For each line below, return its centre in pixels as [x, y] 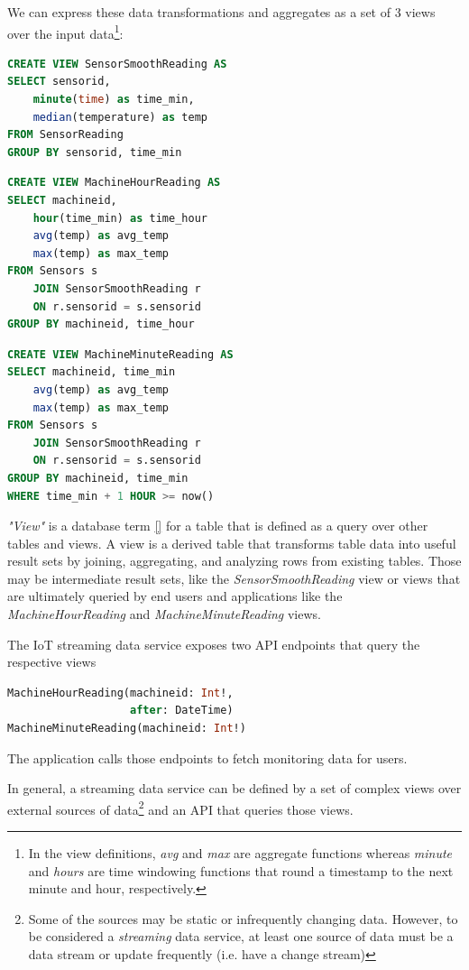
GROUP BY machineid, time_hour [101, 324]
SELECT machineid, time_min [92, 372]
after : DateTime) [182, 711]
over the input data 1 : [65, 32]
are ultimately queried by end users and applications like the [175, 596]
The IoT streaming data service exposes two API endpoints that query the [214, 644]
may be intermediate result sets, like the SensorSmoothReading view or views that [234, 578]
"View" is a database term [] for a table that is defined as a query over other [218, 526]
